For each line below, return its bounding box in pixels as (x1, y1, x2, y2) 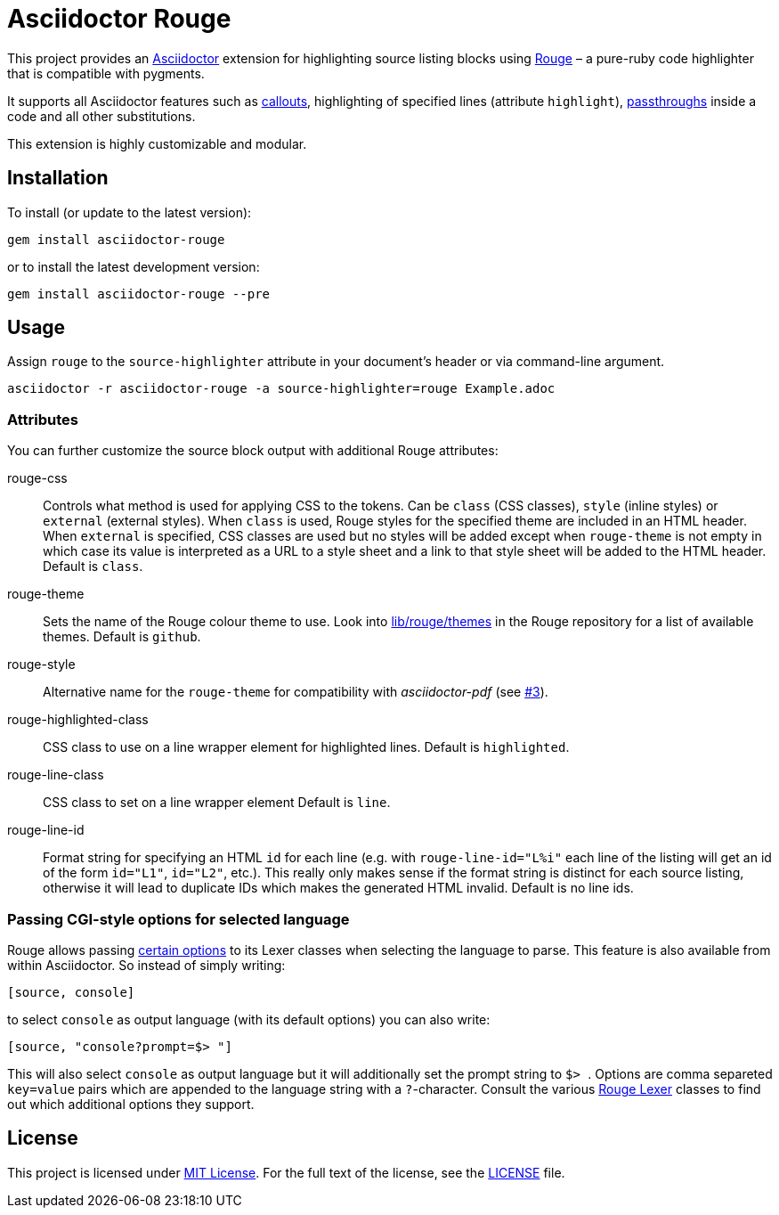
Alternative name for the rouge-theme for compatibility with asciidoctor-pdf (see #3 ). (43, 684, 548, 700)
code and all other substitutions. (7, 108, 196, 124)
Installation (7, 167, 109, 190)
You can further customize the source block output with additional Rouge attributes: (7, 443, 499, 459)
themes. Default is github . (43, 629, 201, 645)
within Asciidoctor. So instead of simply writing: (7, 957, 286, 973)
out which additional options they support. (7, 1096, 255, 1112)
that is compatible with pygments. (7, 65, 205, 81)
